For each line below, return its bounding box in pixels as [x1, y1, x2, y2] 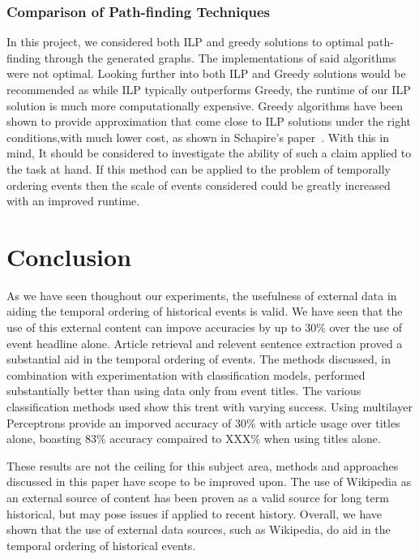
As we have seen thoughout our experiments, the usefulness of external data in [6, 286, 397, 303]
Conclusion [6, 239, 132, 273]
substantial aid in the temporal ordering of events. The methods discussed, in [6, 350, 391, 368]
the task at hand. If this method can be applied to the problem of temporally [6, 160, 391, 177]
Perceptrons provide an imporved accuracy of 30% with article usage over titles [6, 414, 400, 431]
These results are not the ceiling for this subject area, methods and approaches [6, 457, 399, 474]
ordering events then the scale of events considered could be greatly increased [6, 176, 391, 193]
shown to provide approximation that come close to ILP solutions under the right [6, 113, 412, 130]
